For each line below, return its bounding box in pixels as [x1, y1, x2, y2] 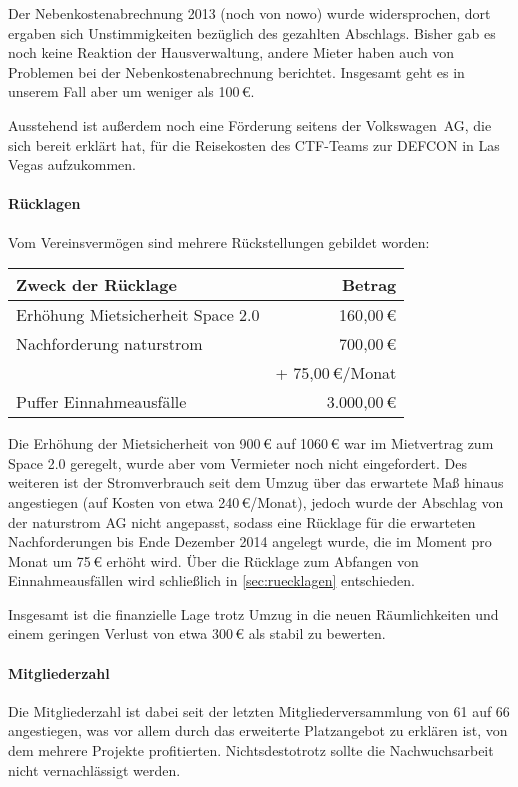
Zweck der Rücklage [16, 273, 177, 297]
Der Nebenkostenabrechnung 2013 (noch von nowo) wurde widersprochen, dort [8, 3, 491, 23]
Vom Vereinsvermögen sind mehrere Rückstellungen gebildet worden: [8, 231, 430, 252]
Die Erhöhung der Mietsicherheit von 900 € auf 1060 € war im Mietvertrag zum [8, 433, 494, 454]
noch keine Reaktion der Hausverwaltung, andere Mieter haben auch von [8, 42, 455, 63]
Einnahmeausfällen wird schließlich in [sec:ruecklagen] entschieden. [8, 570, 415, 591]
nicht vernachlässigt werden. [8, 759, 181, 780]
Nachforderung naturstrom [16, 332, 203, 356]
